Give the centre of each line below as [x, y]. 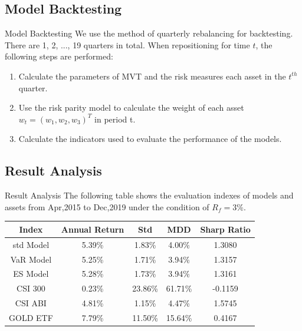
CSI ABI [31, 303]
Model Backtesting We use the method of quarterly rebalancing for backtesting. [149, 33]
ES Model [31, 274]
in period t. [115, 119]
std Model [31, 244]
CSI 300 [31, 288]
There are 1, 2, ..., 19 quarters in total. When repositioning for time [127, 44]
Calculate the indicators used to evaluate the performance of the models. [150, 139]
